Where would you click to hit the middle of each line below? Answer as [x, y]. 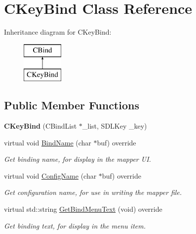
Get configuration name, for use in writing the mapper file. [93, 192]
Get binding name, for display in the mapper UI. [78, 159]
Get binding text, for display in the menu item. [75, 225]
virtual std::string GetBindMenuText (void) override [83, 209]
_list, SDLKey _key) [115, 126]
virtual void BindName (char [48, 142]
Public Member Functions [72, 105]
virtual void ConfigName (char [50, 175]
